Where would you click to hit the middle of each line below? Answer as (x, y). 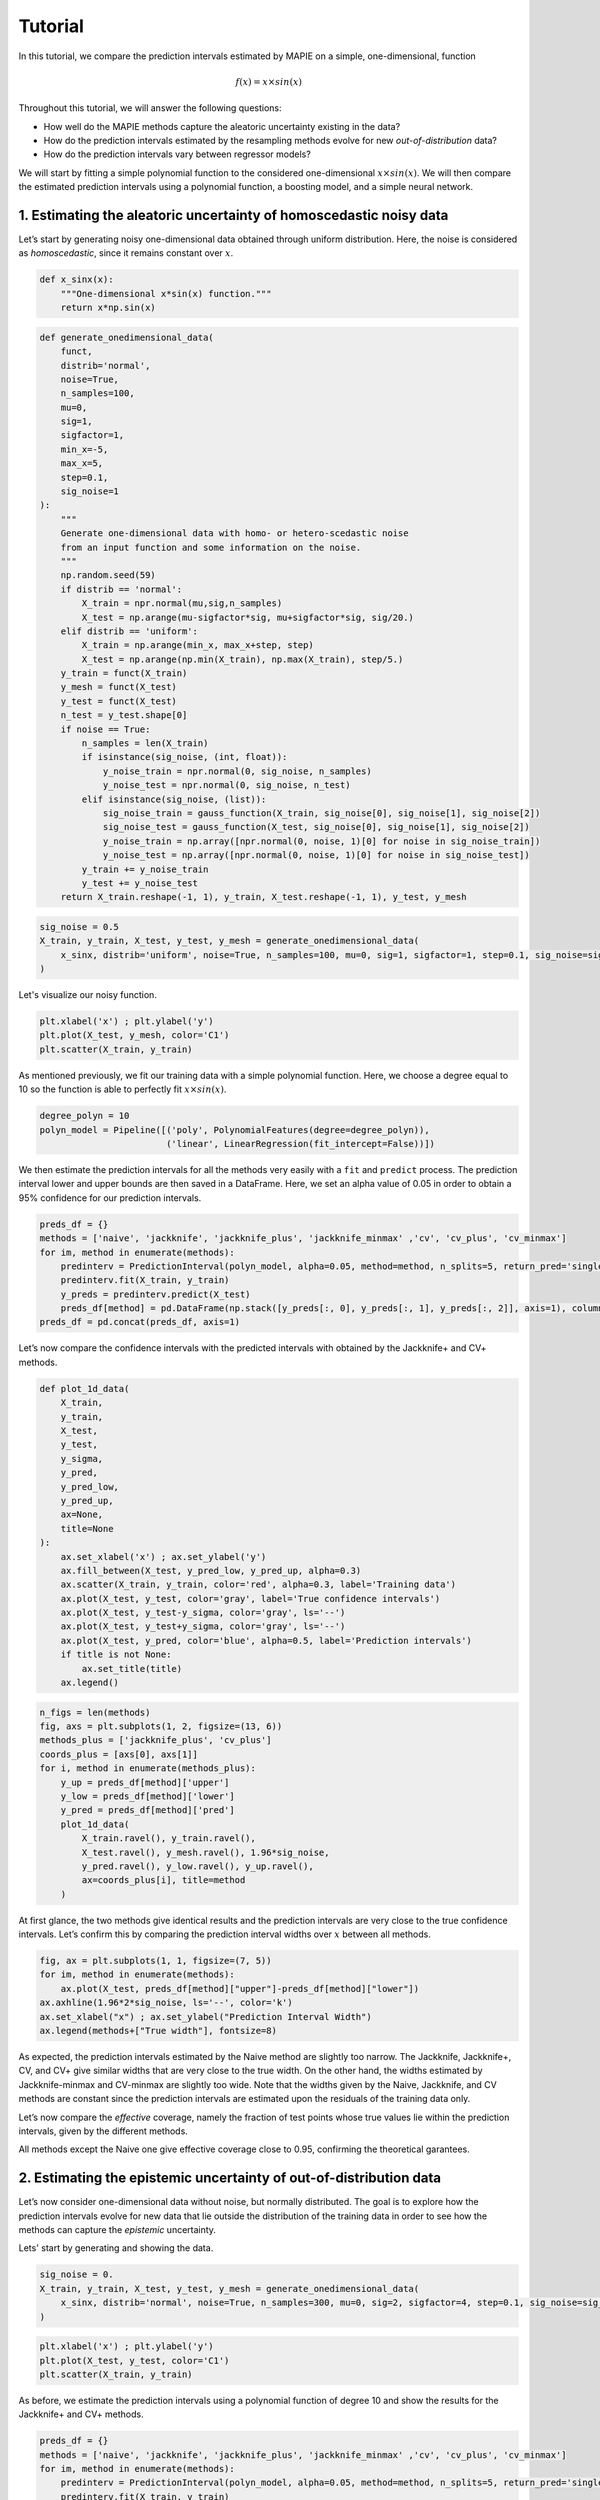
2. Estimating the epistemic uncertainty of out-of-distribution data (230, 2178)
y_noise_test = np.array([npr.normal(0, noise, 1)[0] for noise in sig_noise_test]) (316, 855)
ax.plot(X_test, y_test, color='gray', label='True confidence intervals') (250, 1598)
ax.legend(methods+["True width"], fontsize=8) (158, 2030)
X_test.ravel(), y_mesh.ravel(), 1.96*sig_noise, (205, 1852)
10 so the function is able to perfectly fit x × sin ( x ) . (122, 1089)
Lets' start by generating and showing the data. (116, 2248)
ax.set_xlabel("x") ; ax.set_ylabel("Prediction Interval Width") (205, 2016)
